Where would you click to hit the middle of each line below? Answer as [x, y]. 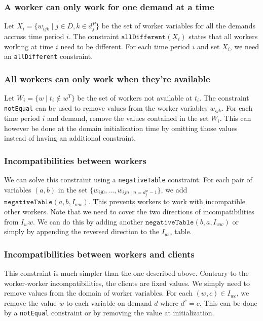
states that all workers [223, 36]
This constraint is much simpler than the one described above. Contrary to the [126, 273]
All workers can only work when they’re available [107, 78]
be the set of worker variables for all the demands [178, 26]
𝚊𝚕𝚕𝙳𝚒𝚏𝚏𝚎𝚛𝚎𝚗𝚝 [144, 37]
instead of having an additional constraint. [70, 138]
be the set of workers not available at [135, 98]
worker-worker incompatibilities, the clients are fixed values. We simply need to [127, 283]
